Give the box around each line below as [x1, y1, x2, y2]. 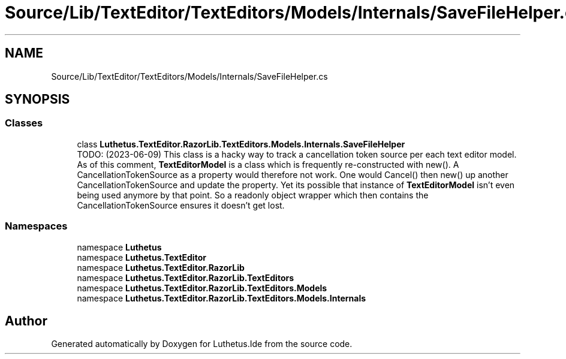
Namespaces [5, 220, 68, 233]
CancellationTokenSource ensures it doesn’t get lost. [77, 200, 285, 210]
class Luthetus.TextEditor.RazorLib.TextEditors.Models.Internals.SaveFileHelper [77, 138, 405, 149]
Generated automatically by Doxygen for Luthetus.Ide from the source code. [51, 339, 353, 349]
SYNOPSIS [5, 92, 70, 107]
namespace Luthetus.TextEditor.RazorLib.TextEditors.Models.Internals [77, 292, 366, 303]
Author [5, 313, 47, 328]
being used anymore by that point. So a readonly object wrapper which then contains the [77, 189, 429, 200]
